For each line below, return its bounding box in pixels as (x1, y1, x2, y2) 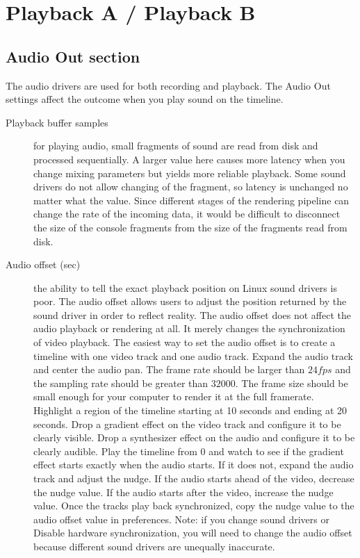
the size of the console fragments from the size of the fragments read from (33, 220, 347, 234)
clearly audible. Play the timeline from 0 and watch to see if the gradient (33, 443, 344, 458)
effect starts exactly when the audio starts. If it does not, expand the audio (33, 457, 354, 472)
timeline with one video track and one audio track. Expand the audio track (33, 348, 354, 363)
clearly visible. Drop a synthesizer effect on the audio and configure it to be (33, 430, 355, 445)
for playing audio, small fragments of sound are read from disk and (33, 138, 318, 153)
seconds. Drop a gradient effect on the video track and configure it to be (33, 416, 341, 431)
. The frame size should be (235, 375, 348, 390)
